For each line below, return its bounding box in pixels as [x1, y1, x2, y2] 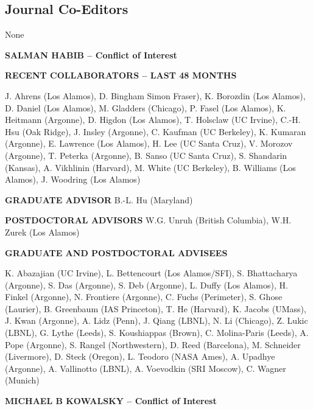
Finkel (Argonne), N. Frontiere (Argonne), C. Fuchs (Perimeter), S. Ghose [5, 290, 283, 303]
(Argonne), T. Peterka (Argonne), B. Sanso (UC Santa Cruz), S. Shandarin [5, 149, 287, 161]
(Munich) [5, 374, 40, 386]
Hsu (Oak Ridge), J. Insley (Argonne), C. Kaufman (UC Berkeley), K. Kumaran [5, 125, 306, 138]
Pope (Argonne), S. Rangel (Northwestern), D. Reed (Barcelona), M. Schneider [5, 338, 301, 351]
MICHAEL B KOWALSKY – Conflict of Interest [5, 394, 217, 407]
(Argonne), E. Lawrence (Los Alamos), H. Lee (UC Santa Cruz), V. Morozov [5, 137, 293, 150]
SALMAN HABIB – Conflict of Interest [5, 48, 177, 61]
